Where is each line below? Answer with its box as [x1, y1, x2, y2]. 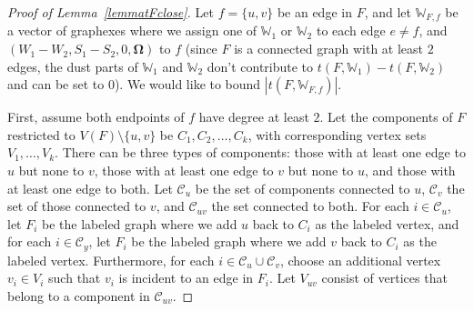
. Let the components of [319, 107, 453, 126]
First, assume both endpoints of [7, 107, 185, 126]
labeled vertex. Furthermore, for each [7, 250, 215, 269]
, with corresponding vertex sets [247, 125, 427, 144]
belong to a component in [7, 286, 150, 306]
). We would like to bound [114, 75, 261, 94]
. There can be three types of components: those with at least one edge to [55, 143, 466, 162]
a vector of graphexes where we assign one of [7, 21, 257, 40]
